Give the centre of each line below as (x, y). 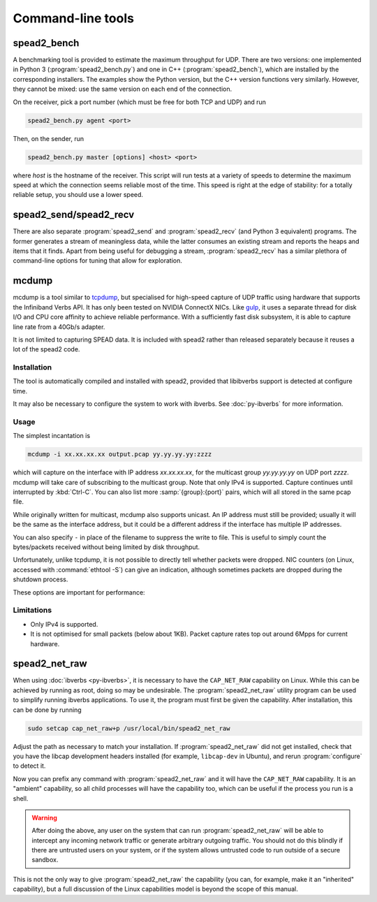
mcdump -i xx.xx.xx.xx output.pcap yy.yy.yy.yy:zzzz (120, 454)
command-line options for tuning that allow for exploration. (98, 261)
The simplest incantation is (52, 436)
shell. (21, 798)
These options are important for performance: (79, 592)
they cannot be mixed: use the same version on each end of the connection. (123, 89)
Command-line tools (73, 18)
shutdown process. (40, 579)
